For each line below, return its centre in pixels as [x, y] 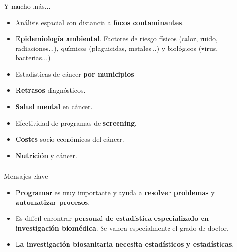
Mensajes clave [26, 176]
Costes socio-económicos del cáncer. [70, 139]
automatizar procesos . [53, 202]
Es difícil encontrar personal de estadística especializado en [112, 218]
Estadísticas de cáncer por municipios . [76, 74]
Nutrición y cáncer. [46, 155]
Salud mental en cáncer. [54, 107]
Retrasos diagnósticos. [50, 90]
